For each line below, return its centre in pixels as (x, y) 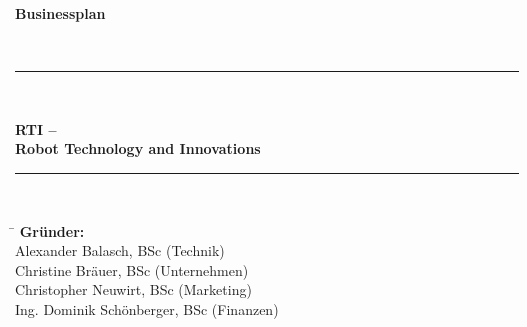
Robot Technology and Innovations (138, 148)
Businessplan (60, 13)
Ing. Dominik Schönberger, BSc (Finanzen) (147, 308)
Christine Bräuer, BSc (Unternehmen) (132, 269)
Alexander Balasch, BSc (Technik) (120, 250)
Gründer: (52, 230)
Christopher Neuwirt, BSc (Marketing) (133, 289)
